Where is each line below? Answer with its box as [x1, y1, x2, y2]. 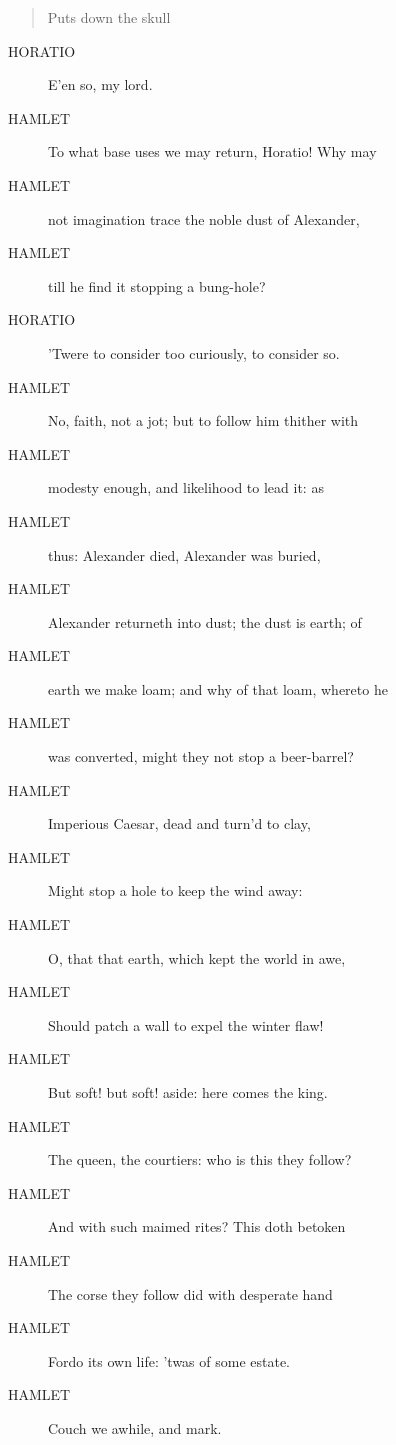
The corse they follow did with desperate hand [48, 1283, 333, 1304]
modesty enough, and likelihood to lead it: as [48, 477, 324, 498]
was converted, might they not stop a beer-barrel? [48, 746, 354, 767]
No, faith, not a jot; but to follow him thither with [48, 410, 359, 431]
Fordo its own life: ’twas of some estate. [48, 1350, 291, 1371]
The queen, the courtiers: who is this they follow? [48, 1149, 352, 1170]
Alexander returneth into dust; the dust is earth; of [48, 611, 362, 632]
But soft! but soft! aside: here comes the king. [48, 1082, 328, 1102]
